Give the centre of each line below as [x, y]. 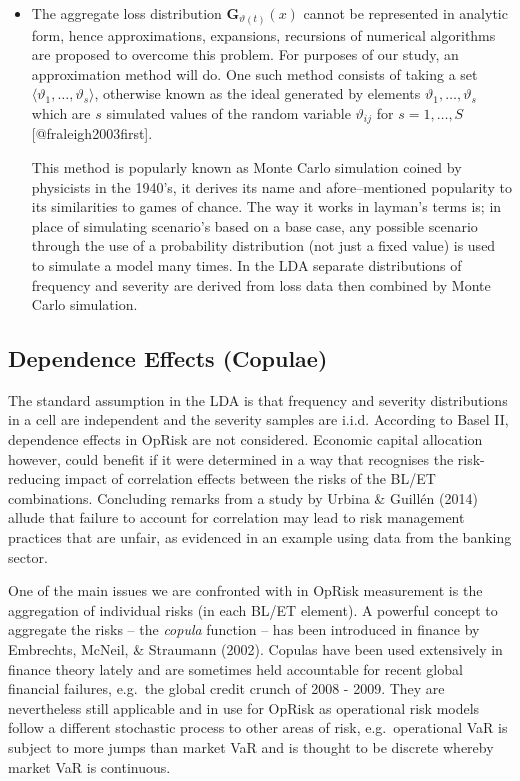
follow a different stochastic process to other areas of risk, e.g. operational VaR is [258, 727]
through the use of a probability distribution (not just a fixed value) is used [263, 245]
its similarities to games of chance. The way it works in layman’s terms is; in [266, 206]
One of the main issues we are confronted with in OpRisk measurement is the [245, 590]
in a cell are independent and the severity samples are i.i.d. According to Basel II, [258, 419]
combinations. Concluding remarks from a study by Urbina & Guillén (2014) [243, 497]
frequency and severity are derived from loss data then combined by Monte [261, 284]
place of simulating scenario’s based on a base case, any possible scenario [254, 225]
